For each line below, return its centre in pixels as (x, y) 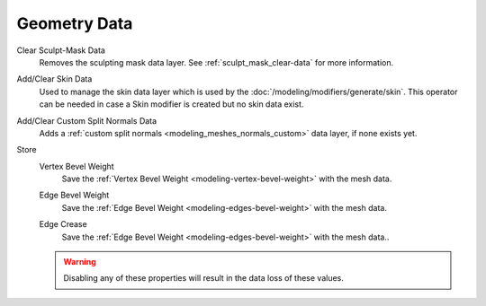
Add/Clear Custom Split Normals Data (87, 120)
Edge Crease (63, 224)
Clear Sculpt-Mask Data (61, 50)
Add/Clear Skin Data (54, 79)
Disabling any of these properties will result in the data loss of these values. (203, 278)
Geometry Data (75, 23)
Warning (80, 262)
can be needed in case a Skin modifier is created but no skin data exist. (171, 104)
